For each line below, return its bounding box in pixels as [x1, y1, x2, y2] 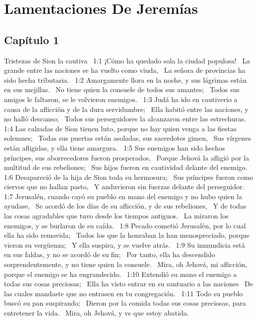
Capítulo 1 [4, 32, 60, 47]
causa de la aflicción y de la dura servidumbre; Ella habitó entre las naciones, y [4, 104, 249, 114]
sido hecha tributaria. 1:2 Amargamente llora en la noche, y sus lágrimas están [4, 74, 247, 85]
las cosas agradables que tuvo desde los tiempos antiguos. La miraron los [4, 211, 229, 221]
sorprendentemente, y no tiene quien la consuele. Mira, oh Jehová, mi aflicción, [4, 259, 248, 269]
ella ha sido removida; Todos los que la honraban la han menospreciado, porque [4, 230, 250, 240]
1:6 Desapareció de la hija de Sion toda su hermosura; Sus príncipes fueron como [4, 171, 254, 182]
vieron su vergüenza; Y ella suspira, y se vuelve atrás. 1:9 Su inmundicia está [4, 239, 245, 250]
